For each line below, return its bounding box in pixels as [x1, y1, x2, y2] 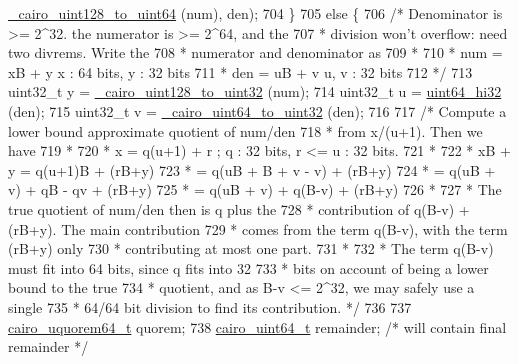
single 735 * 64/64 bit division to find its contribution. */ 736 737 [8, 296, 412, 317]
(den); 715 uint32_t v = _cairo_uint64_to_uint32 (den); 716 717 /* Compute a [8, 100, 507, 121]
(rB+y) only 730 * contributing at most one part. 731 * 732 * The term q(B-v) [8, 238, 494, 259]
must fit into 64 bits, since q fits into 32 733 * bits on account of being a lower [8, 257, 489, 278]
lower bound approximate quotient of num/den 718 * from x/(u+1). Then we [8, 120, 483, 141]
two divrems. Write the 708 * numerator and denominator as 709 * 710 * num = [8, 42, 503, 63]
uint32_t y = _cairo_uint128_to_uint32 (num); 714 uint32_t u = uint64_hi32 [8, 81, 502, 102]
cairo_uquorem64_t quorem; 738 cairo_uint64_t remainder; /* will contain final [8, 316, 507, 337]
